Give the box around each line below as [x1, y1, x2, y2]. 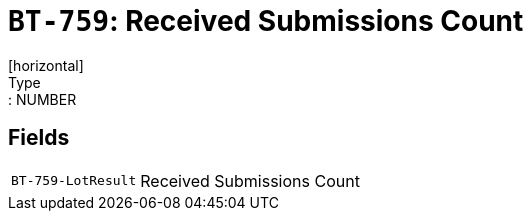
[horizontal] [8, 56, 84, 74]
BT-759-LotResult [11, 173, 137, 189]
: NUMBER [8, 90, 77, 108]
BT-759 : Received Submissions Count [8, 4, 524, 38]
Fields [8, 125, 70, 151]
